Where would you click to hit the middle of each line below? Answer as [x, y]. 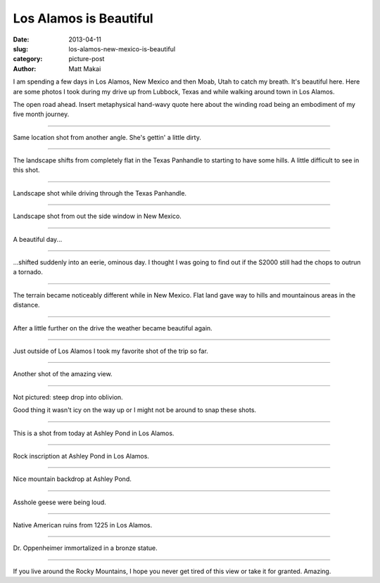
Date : [21, 39]
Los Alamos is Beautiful [83, 18]
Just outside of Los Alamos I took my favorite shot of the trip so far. [111, 351]
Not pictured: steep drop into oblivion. [68, 397]
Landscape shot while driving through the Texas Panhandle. [100, 193]
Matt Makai [85, 69]
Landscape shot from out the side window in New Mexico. [97, 216]
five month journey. [41, 114]
